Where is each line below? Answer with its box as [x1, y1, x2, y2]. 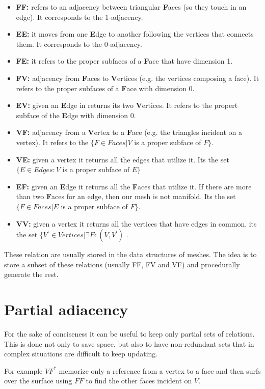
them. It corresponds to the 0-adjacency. [16, 38, 142, 49]
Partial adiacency [4, 299, 128, 320]
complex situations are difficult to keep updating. [4, 348, 158, 359]
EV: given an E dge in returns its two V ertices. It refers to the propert [16, 100, 238, 110]
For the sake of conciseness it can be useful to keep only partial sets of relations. [4, 328, 255, 339]
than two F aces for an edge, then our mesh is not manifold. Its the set [16, 191, 236, 202]
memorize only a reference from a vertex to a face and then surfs [59, 365, 261, 376]
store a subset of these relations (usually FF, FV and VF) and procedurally [4, 259, 240, 269]
